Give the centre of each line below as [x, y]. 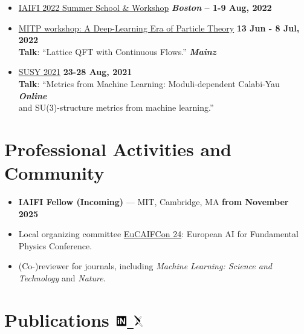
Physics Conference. [55, 245]
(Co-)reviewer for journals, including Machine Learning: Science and [145, 266]
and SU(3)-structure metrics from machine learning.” [116, 107]
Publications [57, 319]
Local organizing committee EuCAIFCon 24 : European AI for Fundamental [158, 234]
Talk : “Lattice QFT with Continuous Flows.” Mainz [117, 51]
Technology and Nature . [62, 278]
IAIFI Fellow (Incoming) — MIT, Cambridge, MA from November [154, 202]
